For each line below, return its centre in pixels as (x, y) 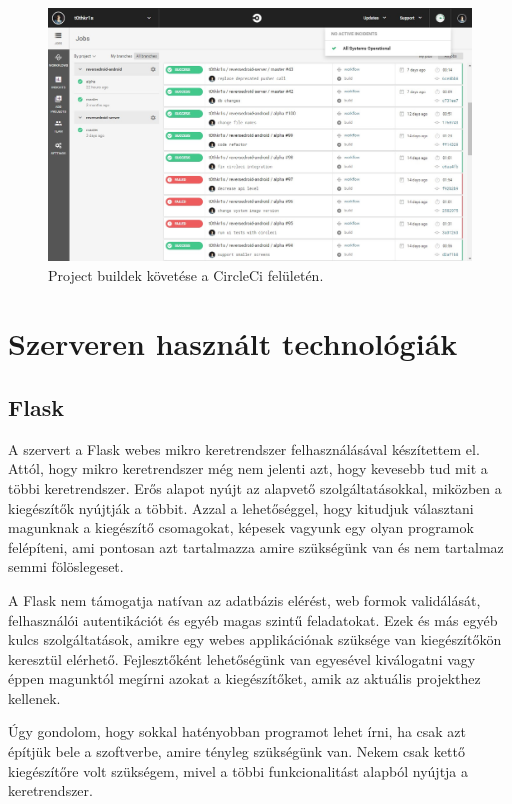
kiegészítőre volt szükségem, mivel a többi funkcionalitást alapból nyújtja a (238, 770)
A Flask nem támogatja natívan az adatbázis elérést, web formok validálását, (244, 599)
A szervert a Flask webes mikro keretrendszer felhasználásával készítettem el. (244, 448)
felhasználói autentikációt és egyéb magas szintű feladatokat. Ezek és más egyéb (253, 619)
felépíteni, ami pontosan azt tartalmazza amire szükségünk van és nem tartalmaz (256, 546)
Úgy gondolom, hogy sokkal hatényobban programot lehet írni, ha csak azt (237, 731)
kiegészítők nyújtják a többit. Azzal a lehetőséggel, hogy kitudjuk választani (241, 507)
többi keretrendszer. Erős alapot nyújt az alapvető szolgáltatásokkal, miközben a (255, 487)
